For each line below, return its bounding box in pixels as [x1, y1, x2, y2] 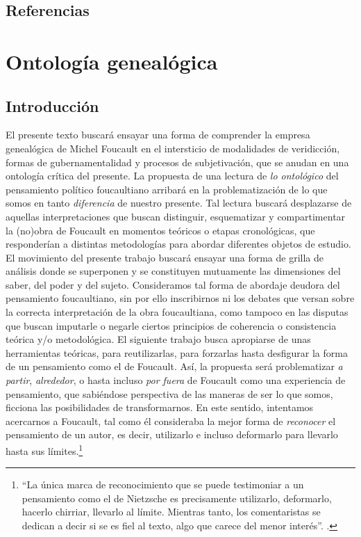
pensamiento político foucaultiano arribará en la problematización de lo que [6, 182, 328, 196]
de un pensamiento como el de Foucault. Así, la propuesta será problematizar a [6, 359, 343, 374]
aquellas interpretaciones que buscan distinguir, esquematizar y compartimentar [6, 209, 346, 223]
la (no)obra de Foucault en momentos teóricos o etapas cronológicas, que [6, 223, 315, 237]
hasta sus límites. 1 [6, 442, 83, 458]
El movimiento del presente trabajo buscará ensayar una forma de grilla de [6, 250, 324, 264]
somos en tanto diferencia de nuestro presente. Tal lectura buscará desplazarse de [6, 195, 352, 210]
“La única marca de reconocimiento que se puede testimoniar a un [22, 477, 304, 492]
